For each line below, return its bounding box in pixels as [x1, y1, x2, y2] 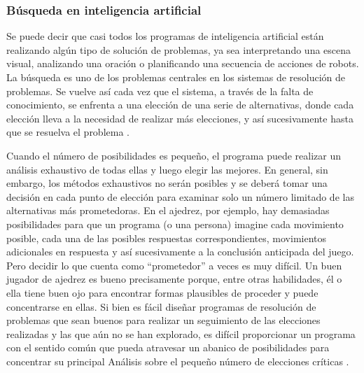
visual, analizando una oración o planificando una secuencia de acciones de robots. [6, 56, 359, 71]
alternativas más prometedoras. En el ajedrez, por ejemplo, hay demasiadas [6, 203, 330, 218]
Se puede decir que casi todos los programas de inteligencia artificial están [6, 29, 324, 43]
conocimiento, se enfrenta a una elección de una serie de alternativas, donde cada [6, 97, 354, 112]
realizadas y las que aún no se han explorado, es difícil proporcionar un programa [6, 326, 356, 341]
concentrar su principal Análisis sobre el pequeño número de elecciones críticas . [6, 353, 349, 368]
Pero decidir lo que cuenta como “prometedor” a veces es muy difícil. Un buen [6, 258, 342, 272]
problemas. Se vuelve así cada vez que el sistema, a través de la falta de [6, 83, 314, 98]
